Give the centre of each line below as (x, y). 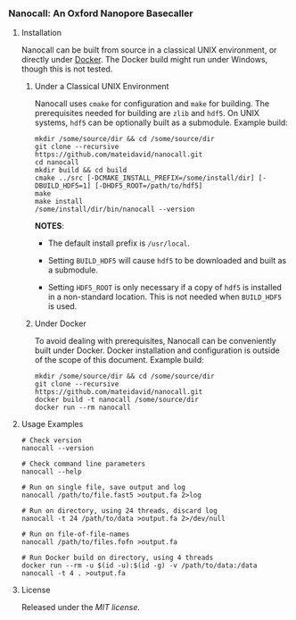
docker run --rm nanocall (82, 408)
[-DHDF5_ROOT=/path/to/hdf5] (148, 186)
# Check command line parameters (83, 464)
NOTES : (49, 226)
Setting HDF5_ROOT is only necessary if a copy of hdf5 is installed (165, 288)
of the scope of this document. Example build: (119, 360)
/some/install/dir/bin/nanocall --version (115, 209)
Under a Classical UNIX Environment (102, 87)
